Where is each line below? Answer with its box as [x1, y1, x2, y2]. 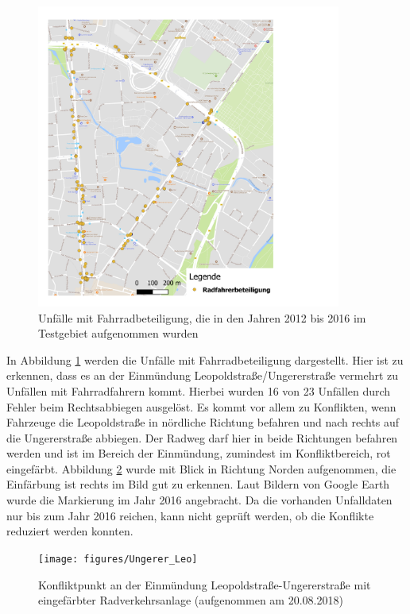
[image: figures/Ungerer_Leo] [38, 553, 198, 565]
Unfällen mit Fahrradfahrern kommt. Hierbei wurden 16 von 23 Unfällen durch [6, 382, 391, 399]
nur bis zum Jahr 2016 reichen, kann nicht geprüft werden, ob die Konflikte [6, 507, 374, 523]
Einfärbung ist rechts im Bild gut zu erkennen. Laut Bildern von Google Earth [6, 476, 390, 492]
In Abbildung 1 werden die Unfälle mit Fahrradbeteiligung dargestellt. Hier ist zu [6, 351, 404, 368]
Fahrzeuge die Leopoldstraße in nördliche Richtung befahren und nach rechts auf [6, 414, 400, 431]
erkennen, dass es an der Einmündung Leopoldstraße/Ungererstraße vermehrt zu [6, 367, 399, 384]
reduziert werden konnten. [6, 523, 133, 539]
